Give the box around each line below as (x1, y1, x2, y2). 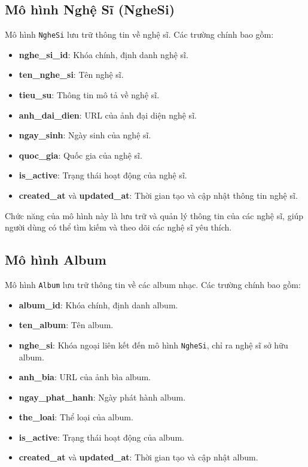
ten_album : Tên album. (19, 319, 114, 331)
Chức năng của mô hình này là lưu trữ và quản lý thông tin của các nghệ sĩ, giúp (5, 209, 304, 222)
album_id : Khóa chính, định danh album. (19, 298, 178, 311)
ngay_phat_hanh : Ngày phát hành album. (19, 390, 186, 403)
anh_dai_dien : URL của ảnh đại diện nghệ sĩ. (19, 108, 197, 121)
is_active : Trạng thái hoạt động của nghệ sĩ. (19, 169, 187, 181)
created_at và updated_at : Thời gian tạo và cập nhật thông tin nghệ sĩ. (19, 189, 298, 202)
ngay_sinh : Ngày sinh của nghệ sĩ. (19, 129, 151, 141)
